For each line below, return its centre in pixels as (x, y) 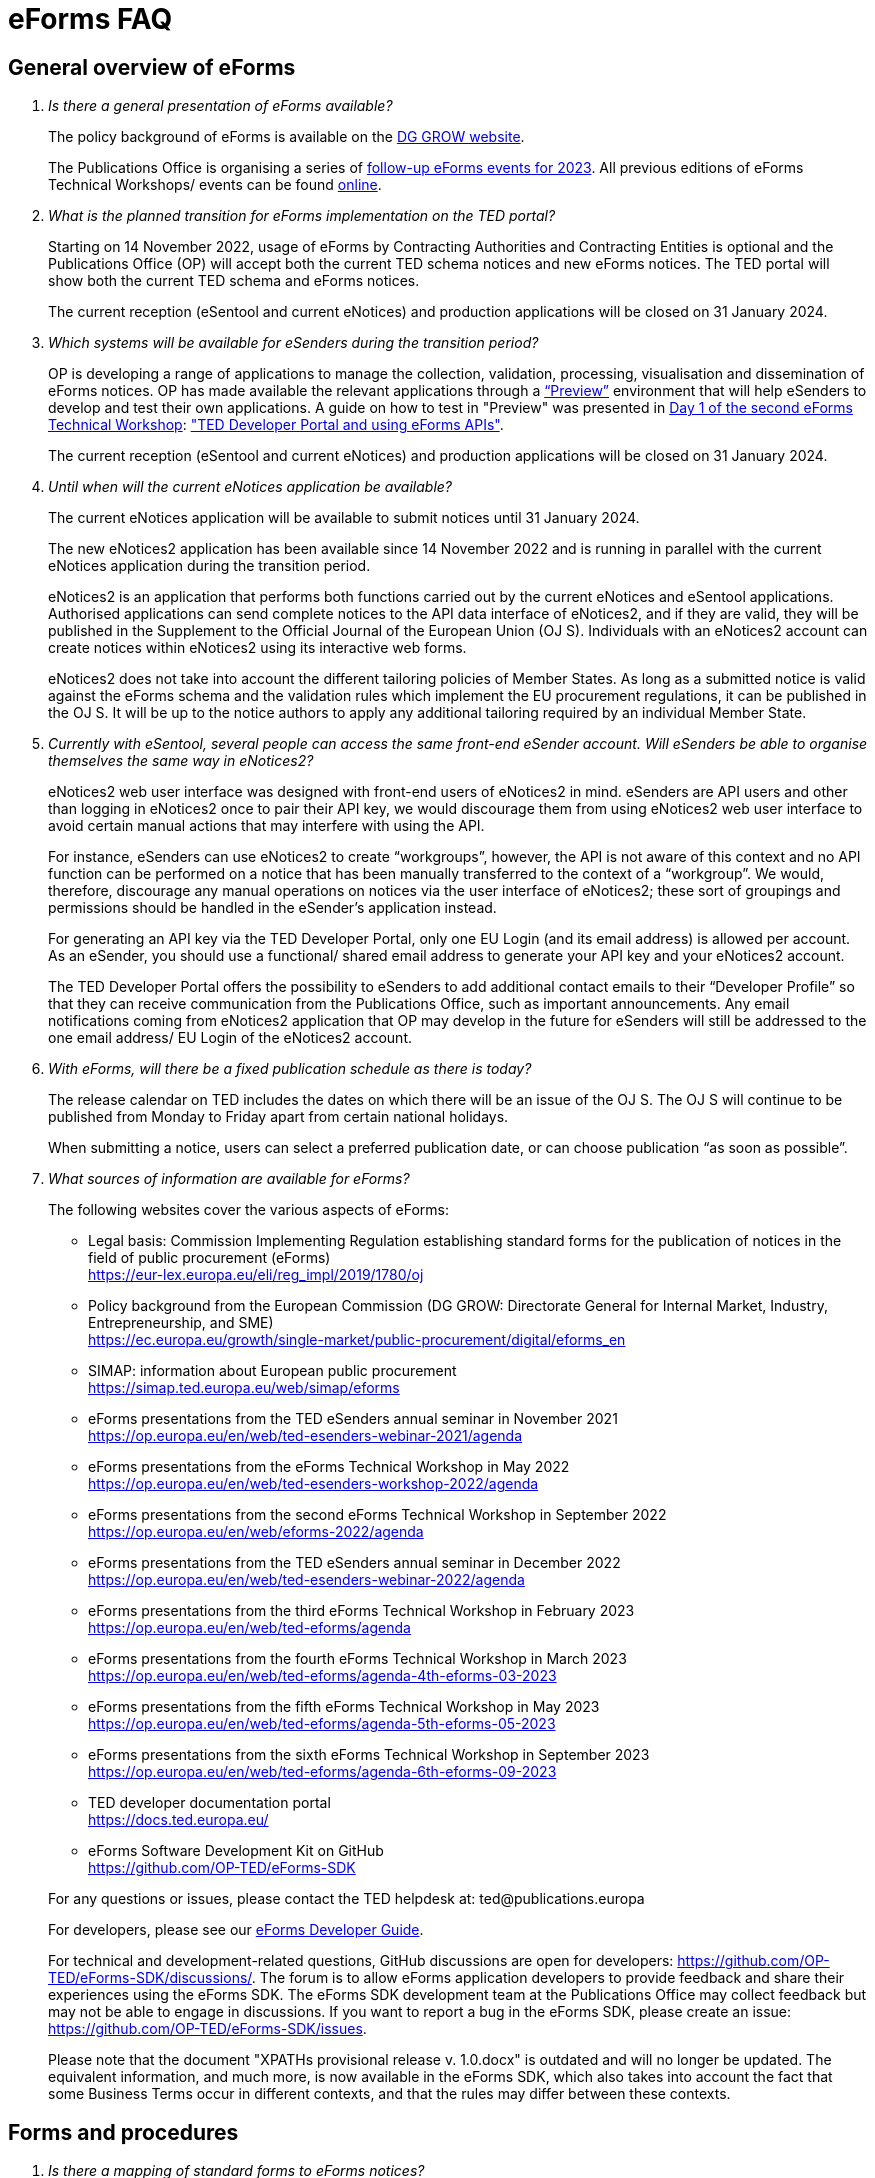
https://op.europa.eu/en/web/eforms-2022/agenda (256, 1532)
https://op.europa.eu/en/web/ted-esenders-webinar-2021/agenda (305, 1436)
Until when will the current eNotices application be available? (250, 487)
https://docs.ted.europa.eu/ (178, 1820)
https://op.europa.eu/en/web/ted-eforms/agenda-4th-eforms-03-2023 (322, 1676)
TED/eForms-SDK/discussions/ (150, 1978)
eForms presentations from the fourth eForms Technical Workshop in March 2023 (357, 1659)
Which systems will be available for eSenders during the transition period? (293, 343)
